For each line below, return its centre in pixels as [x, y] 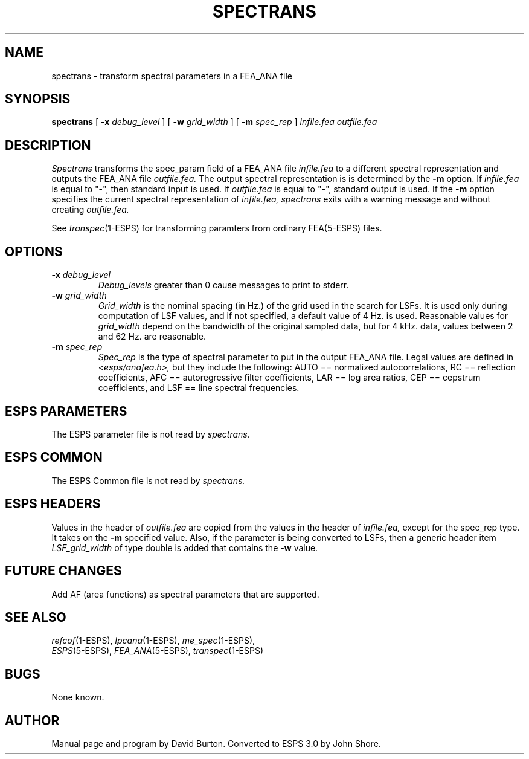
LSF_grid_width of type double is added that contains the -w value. [185, 547]
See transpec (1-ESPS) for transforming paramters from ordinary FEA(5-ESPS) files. [217, 228]
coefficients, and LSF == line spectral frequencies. [199, 388]
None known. [78, 697]
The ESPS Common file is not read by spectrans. [148, 480]
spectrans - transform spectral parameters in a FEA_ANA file [172, 76]
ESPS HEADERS [53, 504]
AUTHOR [32, 720]
